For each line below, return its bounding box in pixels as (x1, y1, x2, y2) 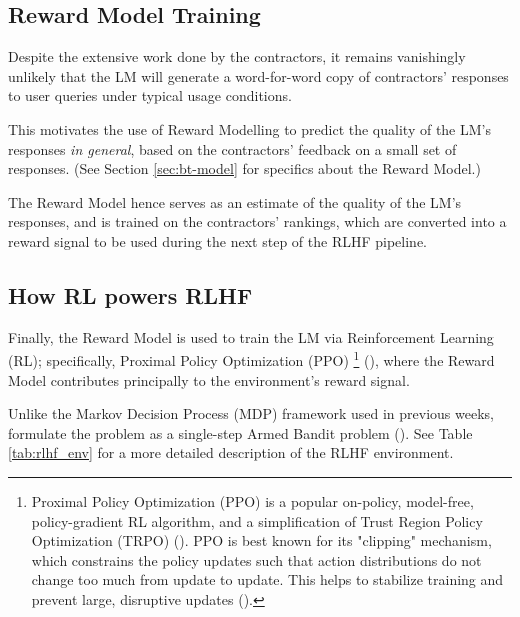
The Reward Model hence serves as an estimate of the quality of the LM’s (8, 191, 462, 212)
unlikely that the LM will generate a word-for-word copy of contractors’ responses (8, 65, 509, 86)
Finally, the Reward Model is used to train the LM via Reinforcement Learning (8, 326, 494, 347)
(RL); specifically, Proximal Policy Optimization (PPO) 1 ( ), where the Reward (8, 347, 495, 370)
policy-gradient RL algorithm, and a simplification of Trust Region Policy (31, 510, 483, 531)
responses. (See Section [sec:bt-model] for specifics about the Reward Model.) (8, 158, 481, 179)
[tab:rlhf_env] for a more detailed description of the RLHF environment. (8, 442, 454, 463)
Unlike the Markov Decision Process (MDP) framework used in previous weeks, (8, 403, 494, 424)
